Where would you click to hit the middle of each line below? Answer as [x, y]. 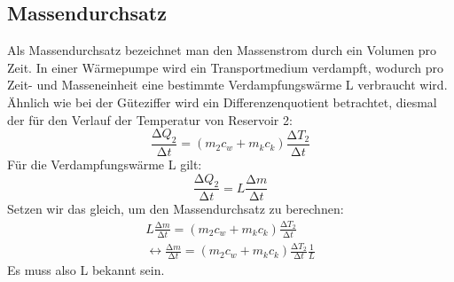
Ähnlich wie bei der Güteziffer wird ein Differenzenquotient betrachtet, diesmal [222, 102]
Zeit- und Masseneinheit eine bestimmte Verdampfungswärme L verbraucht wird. [227, 85]
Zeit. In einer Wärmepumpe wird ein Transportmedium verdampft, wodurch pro [225, 67]
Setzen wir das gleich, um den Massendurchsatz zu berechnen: [176, 209]
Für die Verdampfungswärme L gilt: [105, 164]
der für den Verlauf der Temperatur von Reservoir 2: [150, 119]
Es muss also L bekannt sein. [86, 270]
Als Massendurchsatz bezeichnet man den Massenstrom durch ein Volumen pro [222, 50]
